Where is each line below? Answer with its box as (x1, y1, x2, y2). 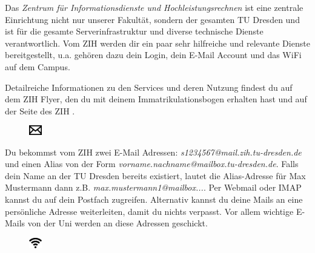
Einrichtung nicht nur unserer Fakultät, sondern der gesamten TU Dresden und (5, 13, 300, 25)
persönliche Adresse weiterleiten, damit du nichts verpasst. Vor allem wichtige (5, 205, 294, 217)
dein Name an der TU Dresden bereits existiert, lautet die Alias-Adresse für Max (5, 169, 306, 182)
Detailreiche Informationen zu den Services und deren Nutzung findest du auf (5, 80, 293, 93)
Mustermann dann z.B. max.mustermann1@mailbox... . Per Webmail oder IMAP (5, 181, 302, 194)
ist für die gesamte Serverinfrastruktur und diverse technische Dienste (5, 25, 264, 38)
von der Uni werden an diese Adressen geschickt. (27, 217, 208, 229)
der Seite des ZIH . (5, 104, 75, 117)
